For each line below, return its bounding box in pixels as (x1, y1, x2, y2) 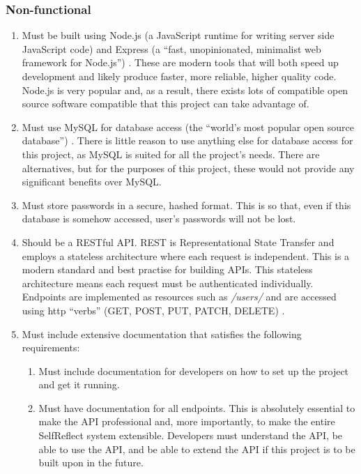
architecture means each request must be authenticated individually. (22, 275, 314, 290)
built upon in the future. (38, 455, 144, 470)
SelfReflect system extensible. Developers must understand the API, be (38, 428, 343, 443)
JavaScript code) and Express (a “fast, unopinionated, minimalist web (22, 41, 321, 56)
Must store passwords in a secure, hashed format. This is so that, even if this (22, 197, 351, 212)
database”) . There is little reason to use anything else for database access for (22, 133, 353, 148)
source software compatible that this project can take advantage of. (22, 96, 309, 111)
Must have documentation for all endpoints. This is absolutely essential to (38, 400, 355, 415)
